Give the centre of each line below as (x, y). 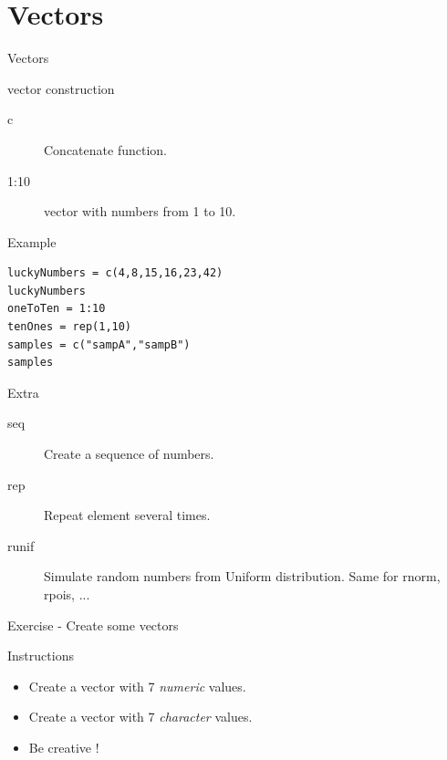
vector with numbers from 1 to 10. (140, 211)
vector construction (61, 88)
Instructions (41, 656)
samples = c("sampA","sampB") (99, 344)
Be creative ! (64, 747)
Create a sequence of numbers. (129, 454)
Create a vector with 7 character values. (140, 717)
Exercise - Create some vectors (93, 625)
